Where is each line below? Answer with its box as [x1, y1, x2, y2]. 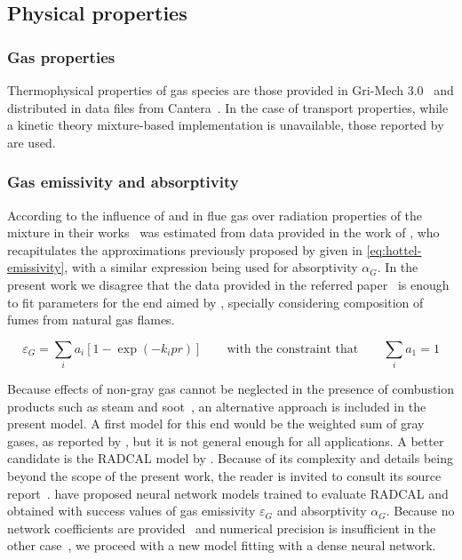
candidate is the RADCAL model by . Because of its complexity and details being [7, 449, 453, 468]
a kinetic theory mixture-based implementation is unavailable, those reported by [7, 116, 444, 134]
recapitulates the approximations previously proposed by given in [7, 240, 362, 259]
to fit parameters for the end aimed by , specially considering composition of [7, 292, 424, 311]
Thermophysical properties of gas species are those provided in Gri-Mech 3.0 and [7, 81, 454, 99]
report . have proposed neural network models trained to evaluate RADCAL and [7, 484, 449, 502]
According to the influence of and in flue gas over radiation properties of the [7, 205, 423, 224]
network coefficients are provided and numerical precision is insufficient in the [7, 518, 436, 537]
